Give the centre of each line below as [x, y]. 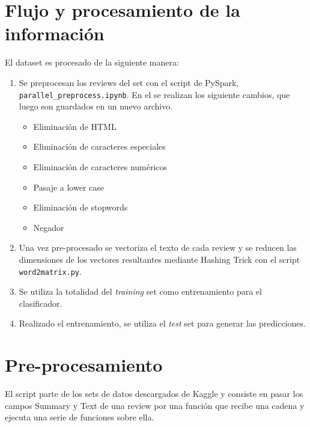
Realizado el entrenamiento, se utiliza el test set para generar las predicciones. [162, 323]
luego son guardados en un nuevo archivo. [96, 106]
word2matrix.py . [50, 271]
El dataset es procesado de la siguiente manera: [92, 62]
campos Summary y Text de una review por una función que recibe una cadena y [155, 405]
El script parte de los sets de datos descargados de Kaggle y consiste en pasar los [154, 394]
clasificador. [41, 303]
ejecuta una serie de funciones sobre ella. [80, 417]
